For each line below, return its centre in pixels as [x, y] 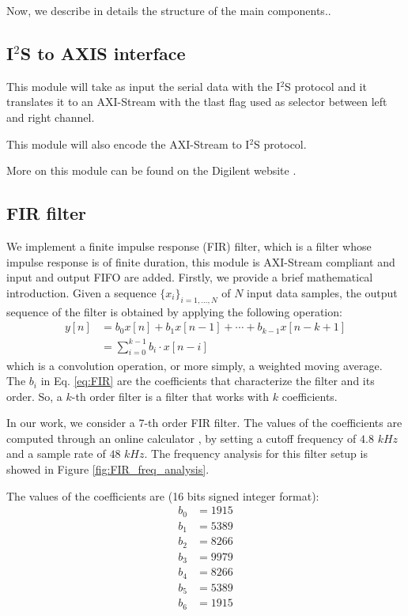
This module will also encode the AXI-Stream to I [128, 144]
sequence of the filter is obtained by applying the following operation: [174, 311]
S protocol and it [326, 86]
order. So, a [34, 396]
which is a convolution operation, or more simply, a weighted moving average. [195, 365]
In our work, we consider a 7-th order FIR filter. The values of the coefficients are [204, 423]
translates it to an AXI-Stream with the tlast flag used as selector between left [197, 102]
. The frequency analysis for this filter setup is [256, 453]
